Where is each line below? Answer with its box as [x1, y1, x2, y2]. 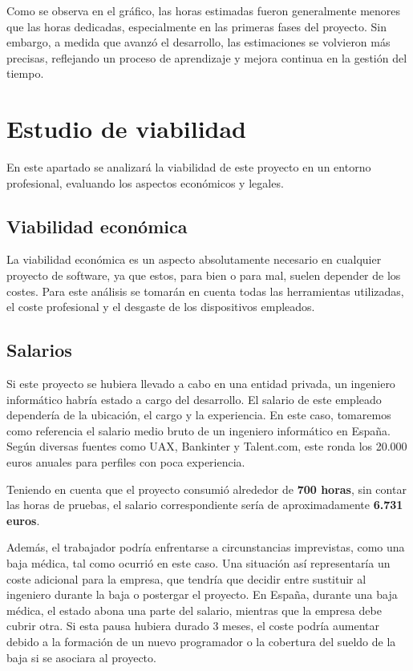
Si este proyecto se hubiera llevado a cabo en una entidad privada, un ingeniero [6, 375, 395, 392]
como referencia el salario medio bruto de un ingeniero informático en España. [6, 422, 391, 439]
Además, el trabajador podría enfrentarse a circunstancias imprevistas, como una [6, 539, 405, 556]
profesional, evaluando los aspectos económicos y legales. [6, 174, 284, 191]
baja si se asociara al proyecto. [6, 649, 156, 665]
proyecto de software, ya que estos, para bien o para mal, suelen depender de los [6, 267, 401, 284]
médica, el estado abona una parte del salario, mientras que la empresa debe [6, 601, 382, 618]
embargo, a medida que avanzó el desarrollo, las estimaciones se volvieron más [6, 34, 391, 51]
